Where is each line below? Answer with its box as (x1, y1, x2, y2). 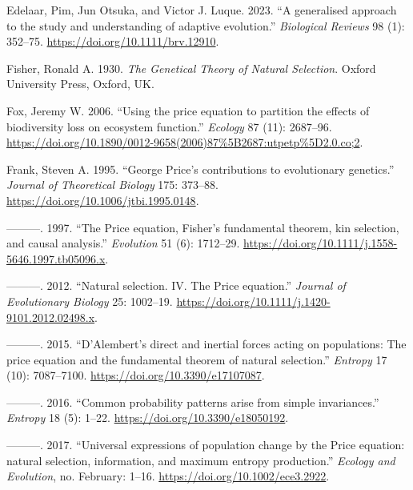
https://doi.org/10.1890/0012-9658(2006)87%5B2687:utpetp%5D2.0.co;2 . (6, 134, 363, 151)
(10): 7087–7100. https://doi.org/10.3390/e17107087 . (6, 367, 265, 384)
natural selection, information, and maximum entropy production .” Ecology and (6, 452, 395, 468)
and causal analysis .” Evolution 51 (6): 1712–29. (6, 235, 240, 251)
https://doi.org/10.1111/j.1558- (243, 235, 398, 251)
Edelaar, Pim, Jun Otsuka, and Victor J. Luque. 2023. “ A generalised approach (6, 2, 397, 18)
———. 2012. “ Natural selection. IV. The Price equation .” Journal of (6, 277, 346, 294)
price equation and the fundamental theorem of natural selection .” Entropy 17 (6, 351, 387, 367)
